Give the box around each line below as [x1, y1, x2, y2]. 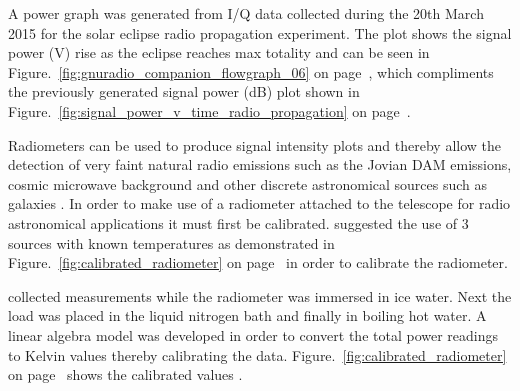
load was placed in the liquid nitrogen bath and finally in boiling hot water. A [8, 305, 487, 326]
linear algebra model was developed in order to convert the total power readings [8, 324, 499, 345]
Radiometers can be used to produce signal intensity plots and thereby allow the [8, 134, 502, 155]
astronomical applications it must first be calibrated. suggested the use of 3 [8, 212, 469, 233]
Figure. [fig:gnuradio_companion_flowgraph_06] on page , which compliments [8, 61, 494, 82]
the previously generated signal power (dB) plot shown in [8, 81, 360, 102]
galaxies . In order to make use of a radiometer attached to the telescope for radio [8, 193, 511, 214]
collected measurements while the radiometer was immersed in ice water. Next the [8, 285, 512, 306]
